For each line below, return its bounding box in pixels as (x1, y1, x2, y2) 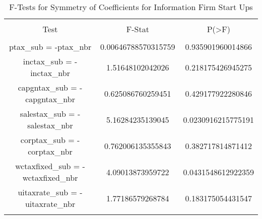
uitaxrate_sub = (18, 186, 77, 198)
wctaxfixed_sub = (15, 160, 80, 172)
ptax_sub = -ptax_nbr (9, 41, 92, 52)
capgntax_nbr (25, 93, 75, 105)
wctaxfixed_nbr (22, 172, 78, 183)
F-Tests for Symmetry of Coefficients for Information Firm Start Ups (9, 1, 253, 13)
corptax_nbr (28, 145, 73, 157)
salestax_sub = (20, 108, 75, 119)
